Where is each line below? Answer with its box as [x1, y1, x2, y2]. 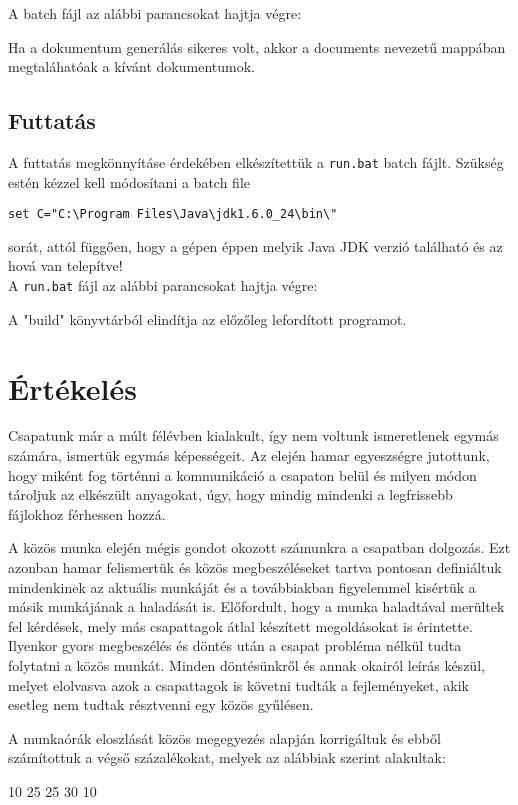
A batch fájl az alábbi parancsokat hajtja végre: [8, 3, 302, 23]
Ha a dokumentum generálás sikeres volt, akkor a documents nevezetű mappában [8, 36, 506, 57]
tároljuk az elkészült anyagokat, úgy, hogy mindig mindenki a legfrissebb [8, 484, 453, 505]
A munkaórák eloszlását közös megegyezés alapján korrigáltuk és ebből [8, 727, 441, 748]
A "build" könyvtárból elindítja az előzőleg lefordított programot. [8, 308, 407, 329]
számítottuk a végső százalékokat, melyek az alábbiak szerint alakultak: [8, 747, 446, 768]
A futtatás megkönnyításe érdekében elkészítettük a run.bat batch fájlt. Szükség [8, 151, 504, 172]
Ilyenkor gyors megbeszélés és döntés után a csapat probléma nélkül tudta [8, 635, 462, 656]
